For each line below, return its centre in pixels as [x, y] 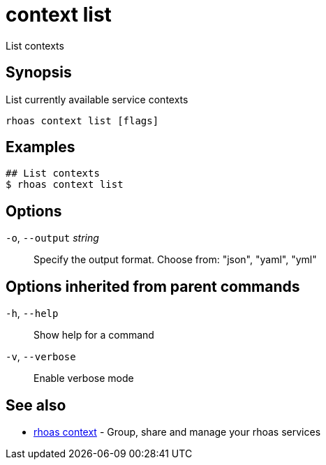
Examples [40, 147]
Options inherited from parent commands [153, 286]
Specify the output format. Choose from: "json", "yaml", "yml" [175, 260]
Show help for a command [94, 335]
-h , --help [32, 313]
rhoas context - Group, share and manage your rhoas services [177, 431]
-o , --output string [52, 238]
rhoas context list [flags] [82, 120]
